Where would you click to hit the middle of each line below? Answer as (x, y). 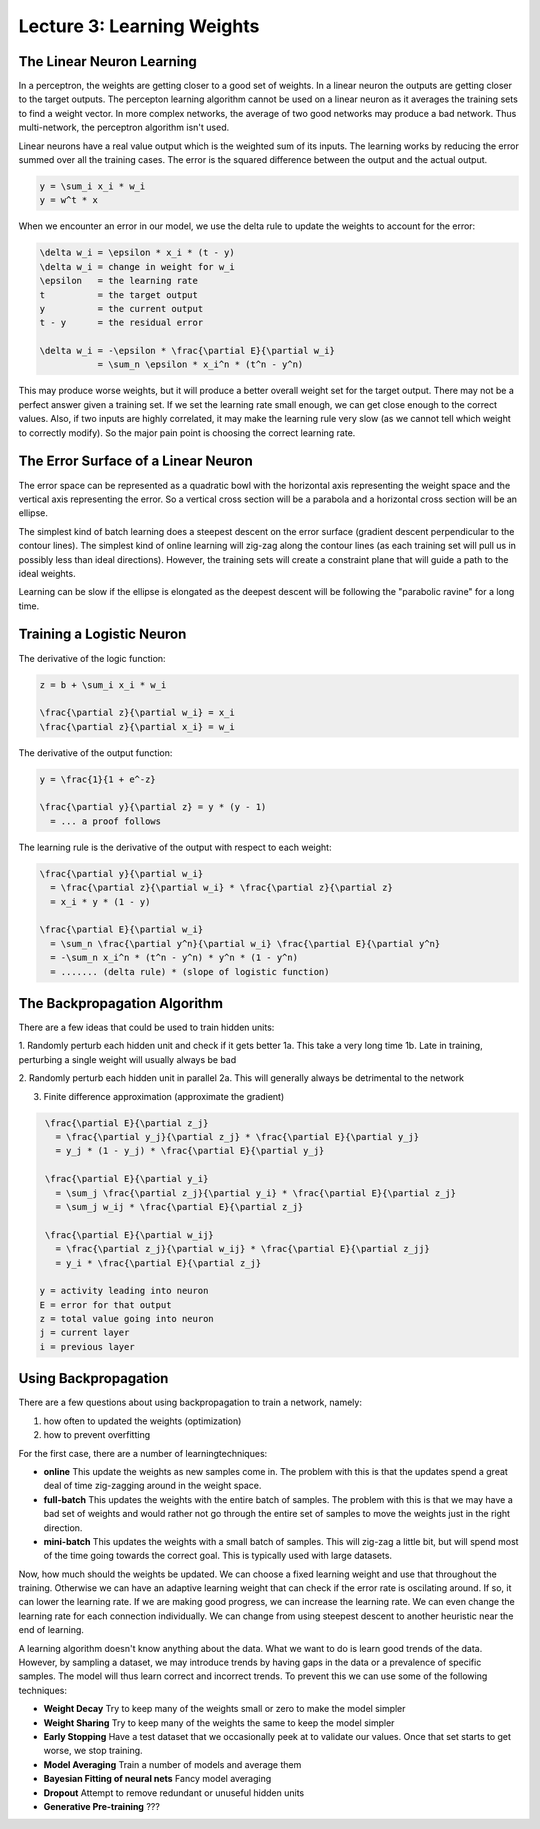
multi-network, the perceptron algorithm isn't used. (124, 127)
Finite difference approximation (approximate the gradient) (164, 1096)
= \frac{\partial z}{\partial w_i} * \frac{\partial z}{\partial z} (222, 888)
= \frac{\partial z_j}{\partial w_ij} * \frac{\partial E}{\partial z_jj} (242, 1249)
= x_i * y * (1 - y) (100, 901)
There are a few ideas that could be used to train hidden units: (146, 1027)
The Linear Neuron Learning (107, 61)
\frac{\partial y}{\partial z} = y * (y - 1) (153, 807)
